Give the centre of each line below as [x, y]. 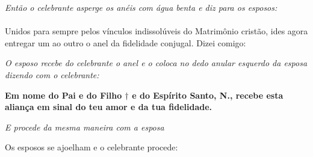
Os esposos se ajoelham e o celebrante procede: [91, 147]
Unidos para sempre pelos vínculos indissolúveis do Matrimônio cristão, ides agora [156, 31]
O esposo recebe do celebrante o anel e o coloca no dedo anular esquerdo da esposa [156, 63]
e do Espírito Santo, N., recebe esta [208, 95]
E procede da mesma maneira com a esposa [85, 127]
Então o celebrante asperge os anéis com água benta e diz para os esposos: [141, 7]
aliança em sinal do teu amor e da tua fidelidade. [109, 107]
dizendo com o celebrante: [52, 74]
